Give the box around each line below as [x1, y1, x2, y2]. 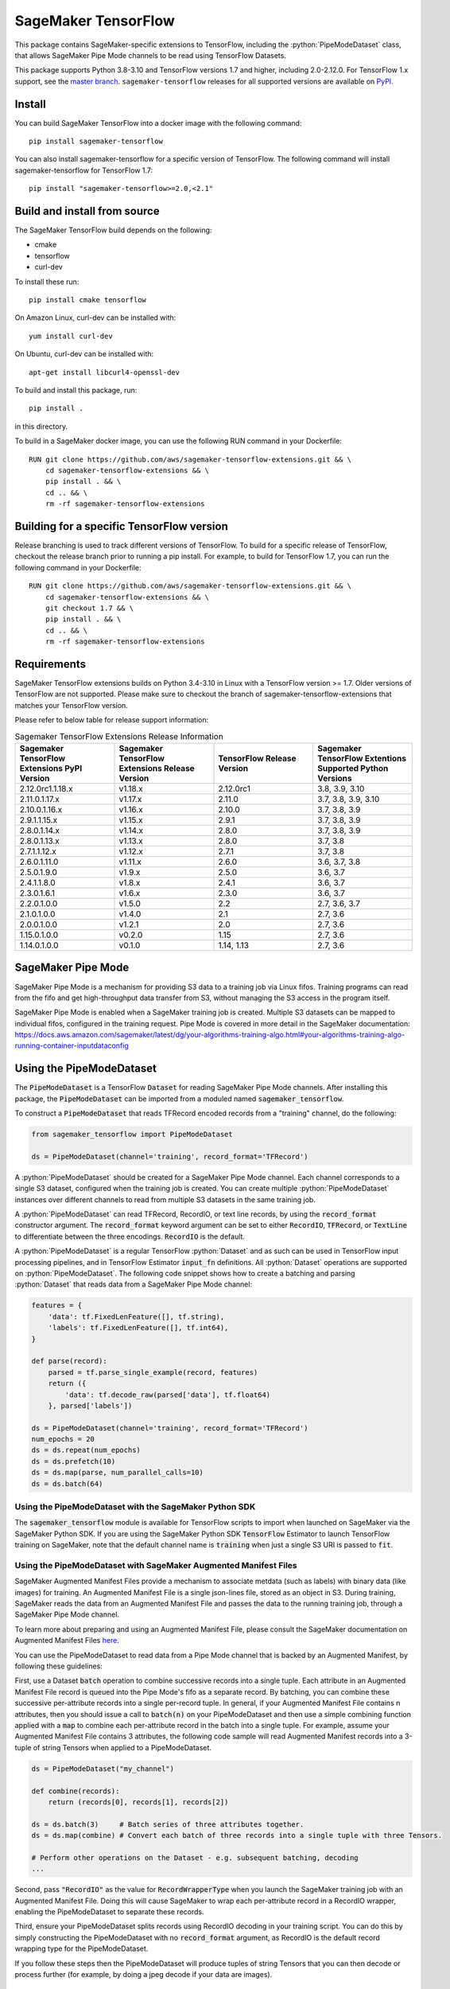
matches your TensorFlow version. [14, 700, 129, 710]
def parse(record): [31, 1356, 107, 1366]
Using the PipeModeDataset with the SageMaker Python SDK [14, 1501, 256, 1512]
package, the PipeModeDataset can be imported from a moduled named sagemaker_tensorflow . [14, 1094, 345, 1103]
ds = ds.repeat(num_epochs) [31, 1446, 141, 1455]
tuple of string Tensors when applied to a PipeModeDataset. [14, 1742, 212, 1752]
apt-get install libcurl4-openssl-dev [29, 368, 180, 377]
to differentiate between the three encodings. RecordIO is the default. [14, 1232, 246, 1241]
